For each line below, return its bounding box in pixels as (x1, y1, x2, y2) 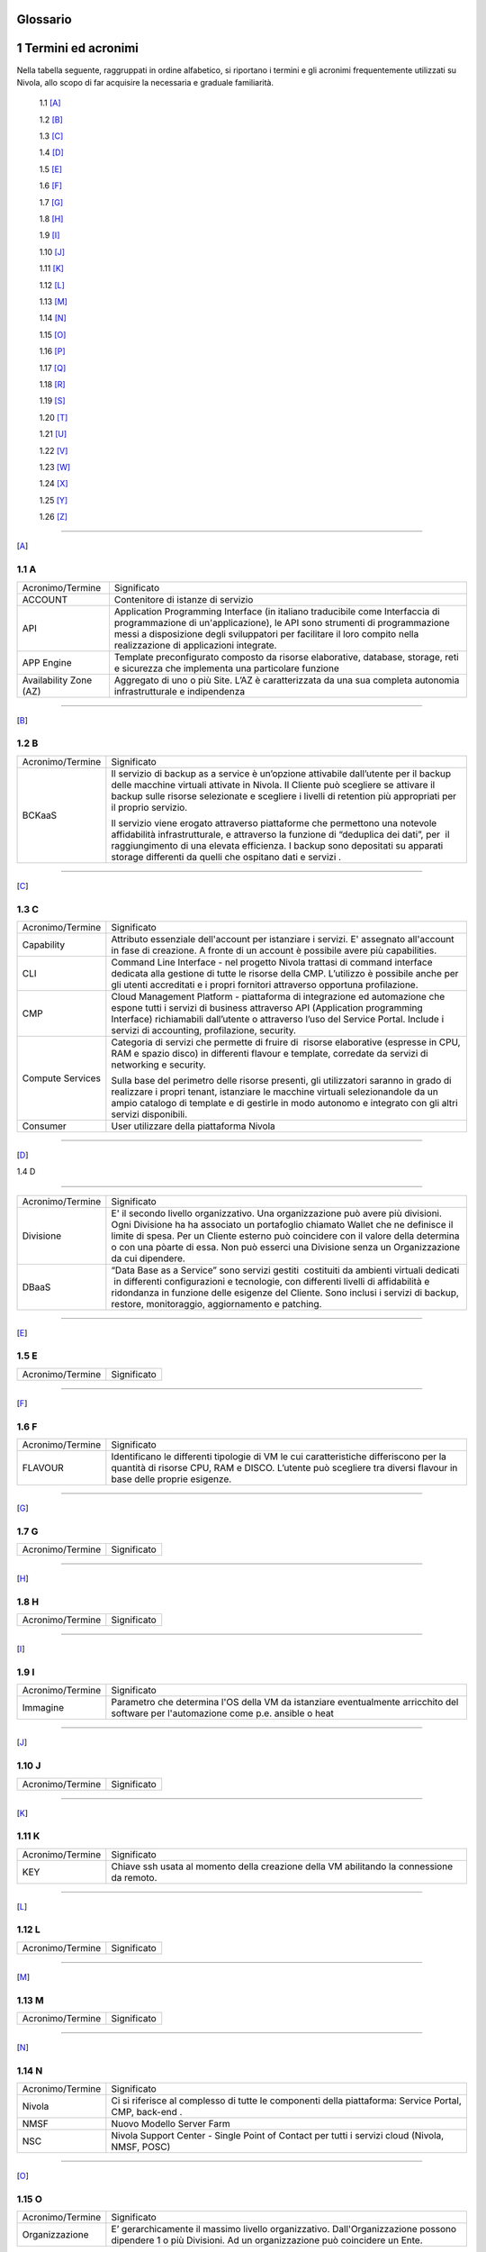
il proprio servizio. (111, 801, 188, 813)
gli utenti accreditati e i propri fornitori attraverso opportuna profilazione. (111, 978, 418, 991)
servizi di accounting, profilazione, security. (111, 1023, 297, 1036)
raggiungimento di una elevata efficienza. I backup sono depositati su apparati (111, 839, 444, 851)
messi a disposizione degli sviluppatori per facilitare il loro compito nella (113, 627, 419, 640)
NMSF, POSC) (111, 2140, 171, 2153)
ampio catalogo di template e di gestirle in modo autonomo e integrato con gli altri (111, 1096, 458, 1109)
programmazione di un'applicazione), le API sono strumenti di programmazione (113, 616, 450, 629)
